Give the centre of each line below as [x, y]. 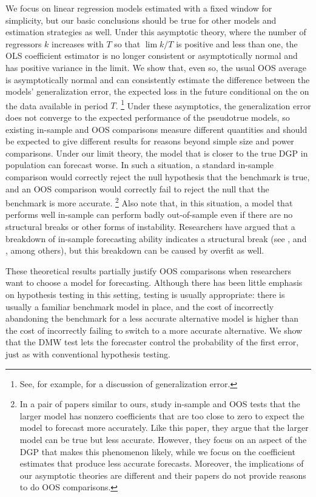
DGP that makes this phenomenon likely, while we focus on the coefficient [157, 451]
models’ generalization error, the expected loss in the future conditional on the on [157, 91]
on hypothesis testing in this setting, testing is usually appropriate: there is [145, 294]
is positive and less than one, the [237, 43]
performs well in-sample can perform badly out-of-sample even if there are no [149, 215]
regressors [24, 43]
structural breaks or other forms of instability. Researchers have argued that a [150, 226]
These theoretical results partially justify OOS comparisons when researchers [149, 270]
